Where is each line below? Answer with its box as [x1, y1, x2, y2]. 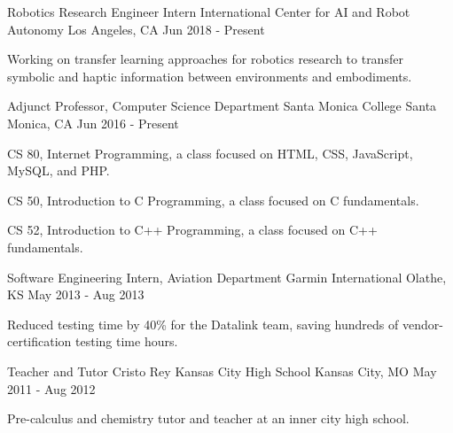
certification [7, 332, 72, 351]
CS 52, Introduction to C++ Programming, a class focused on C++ [7, 220, 378, 239]
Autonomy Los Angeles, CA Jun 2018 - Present [7, 19, 265, 38]
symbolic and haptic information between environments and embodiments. [7, 66, 412, 85]
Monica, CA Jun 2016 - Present [7, 113, 179, 132]
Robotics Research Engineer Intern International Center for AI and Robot [7, 3, 410, 20]
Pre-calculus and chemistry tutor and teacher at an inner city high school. [7, 409, 410, 428]
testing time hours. [75, 332, 178, 351]
